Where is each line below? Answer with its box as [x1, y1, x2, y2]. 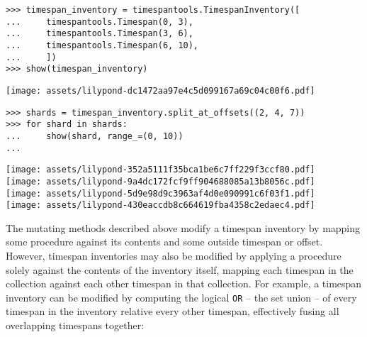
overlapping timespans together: [6, 318, 145, 333]
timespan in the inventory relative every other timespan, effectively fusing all [6, 304, 339, 319]
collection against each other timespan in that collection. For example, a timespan [6, 276, 362, 291]
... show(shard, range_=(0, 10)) [6, 131, 183, 141]
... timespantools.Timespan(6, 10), [6, 40, 199, 50]
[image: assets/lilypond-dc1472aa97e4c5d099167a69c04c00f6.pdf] [6, 85, 315, 96]
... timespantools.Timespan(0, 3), [6, 16, 193, 27]
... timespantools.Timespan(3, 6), [6, 28, 193, 39]
